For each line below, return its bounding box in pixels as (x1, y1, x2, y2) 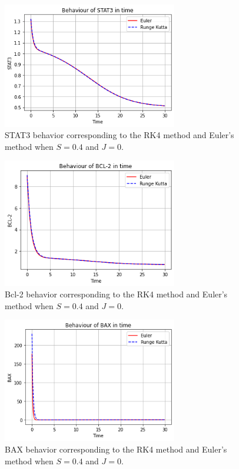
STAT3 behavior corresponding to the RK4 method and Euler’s (5, 129, 234, 141)
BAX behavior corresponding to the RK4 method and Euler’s (5, 443, 227, 455)
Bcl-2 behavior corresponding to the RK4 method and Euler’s (5, 288, 228, 300)
